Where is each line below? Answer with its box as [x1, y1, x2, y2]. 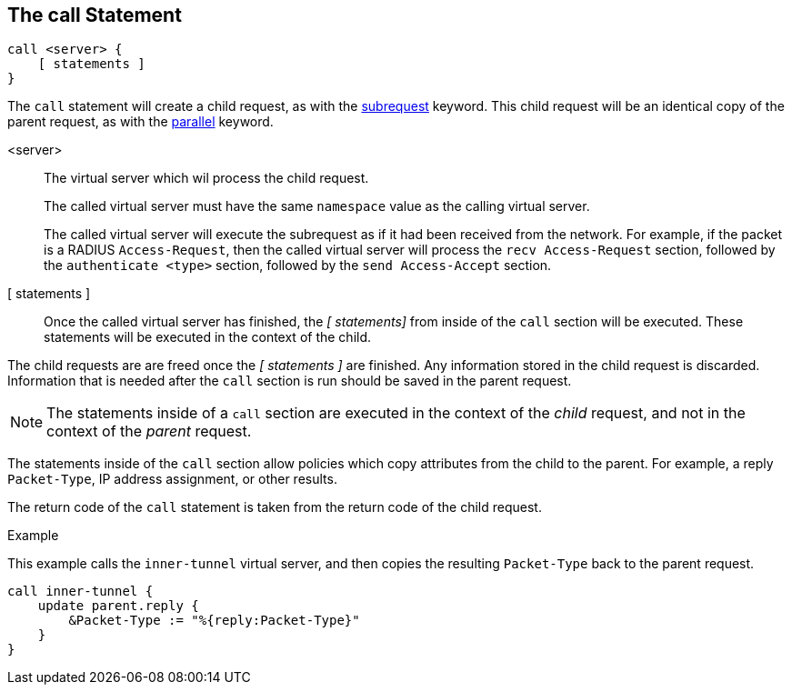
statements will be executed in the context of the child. [44, 329, 372, 346]
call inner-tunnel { [7, 584, 154, 599]
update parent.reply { [37, 598, 199, 614]
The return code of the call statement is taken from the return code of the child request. [7, 499, 542, 516]
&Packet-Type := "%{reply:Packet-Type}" [68, 613, 360, 628]
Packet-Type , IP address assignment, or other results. [7, 471, 337, 487]
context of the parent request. [46, 422, 252, 441]
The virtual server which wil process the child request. [44, 170, 369, 186]
